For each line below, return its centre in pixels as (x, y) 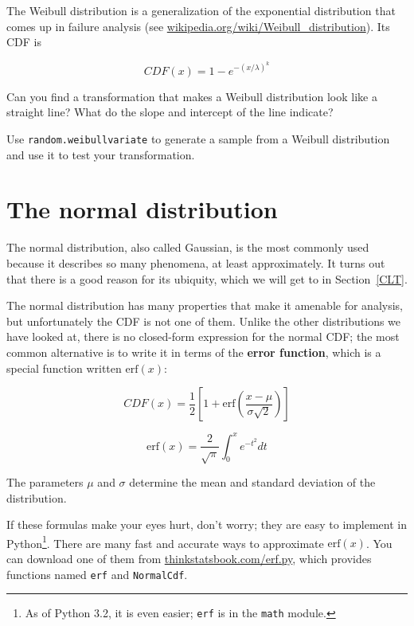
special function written (64, 368)
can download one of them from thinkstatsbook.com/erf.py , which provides (189, 559)
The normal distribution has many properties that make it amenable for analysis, (205, 305)
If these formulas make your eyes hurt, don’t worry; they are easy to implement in (207, 524)
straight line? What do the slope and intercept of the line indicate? (170, 112)
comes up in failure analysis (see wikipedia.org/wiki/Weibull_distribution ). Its (198, 26)
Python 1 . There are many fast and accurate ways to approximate (165, 542)
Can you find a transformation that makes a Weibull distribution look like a (192, 96)
